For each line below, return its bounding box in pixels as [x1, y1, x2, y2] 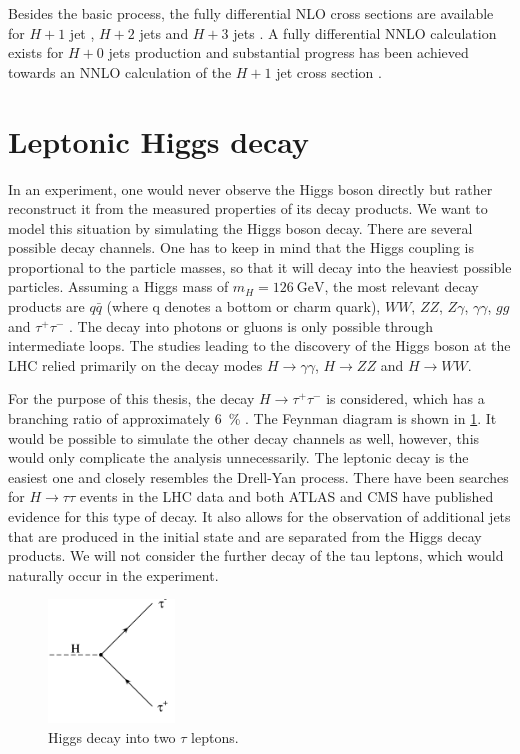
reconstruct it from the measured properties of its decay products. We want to [8, 198, 488, 219]
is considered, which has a [326, 388, 485, 409]
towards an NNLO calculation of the [8, 61, 232, 82]
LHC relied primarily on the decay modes [8, 354, 263, 375]
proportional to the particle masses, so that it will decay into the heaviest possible [8, 256, 512, 277]
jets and [139, 22, 189, 43]
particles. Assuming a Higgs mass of [8, 276, 229, 297]
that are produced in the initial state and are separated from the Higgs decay [8, 525, 482, 546]
